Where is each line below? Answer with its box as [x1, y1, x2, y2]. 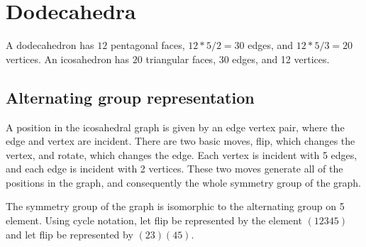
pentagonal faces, [110, 38, 185, 53]
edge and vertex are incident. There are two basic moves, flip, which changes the [6, 133, 355, 148]
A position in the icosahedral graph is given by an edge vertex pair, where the [6, 119, 345, 134]
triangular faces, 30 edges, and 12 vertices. [145, 51, 330, 66]
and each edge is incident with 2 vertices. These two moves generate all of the [6, 161, 343, 176]
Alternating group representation [6, 86, 255, 108]
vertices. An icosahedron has [6, 51, 130, 66]
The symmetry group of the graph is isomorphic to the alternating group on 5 [6, 199, 345, 214]
